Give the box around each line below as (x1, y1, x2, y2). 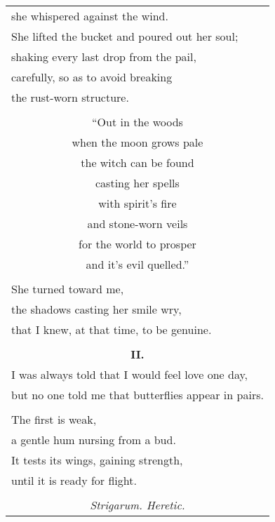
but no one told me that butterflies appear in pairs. (11, 387, 264, 403)
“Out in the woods (92, 114, 183, 130)
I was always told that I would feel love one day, (11, 366, 248, 382)
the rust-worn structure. (11, 89, 129, 105)
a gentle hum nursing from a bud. (11, 431, 176, 448)
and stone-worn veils (87, 215, 188, 232)
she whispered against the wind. (11, 8, 168, 24)
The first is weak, (11, 411, 97, 427)
